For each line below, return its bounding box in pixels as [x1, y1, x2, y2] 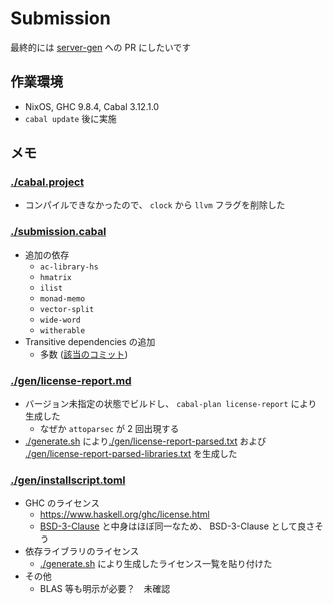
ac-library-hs [39, 262, 99, 272]
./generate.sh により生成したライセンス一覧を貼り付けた [39, 558, 273, 570]
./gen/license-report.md [10, 373, 132, 387]
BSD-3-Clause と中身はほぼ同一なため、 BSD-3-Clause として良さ [39, 520, 315, 532]
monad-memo [39, 293, 86, 304]
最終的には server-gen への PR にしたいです [10, 41, 192, 53]
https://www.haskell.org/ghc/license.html [39, 508, 210, 521]
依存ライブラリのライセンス [24, 545, 140, 557]
